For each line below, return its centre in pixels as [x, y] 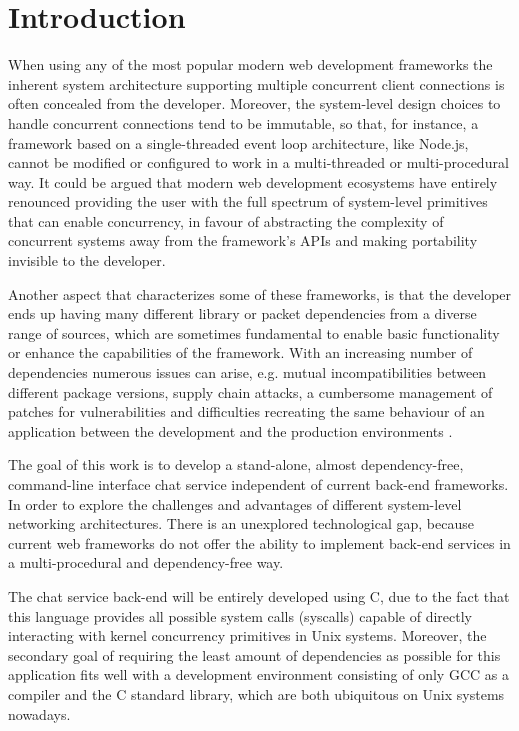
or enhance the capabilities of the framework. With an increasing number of [240, 352]
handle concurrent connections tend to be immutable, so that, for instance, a [243, 122]
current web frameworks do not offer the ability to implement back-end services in [259, 542]
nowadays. [39, 713]
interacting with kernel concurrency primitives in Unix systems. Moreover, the [247, 635]
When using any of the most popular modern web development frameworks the [250, 64]
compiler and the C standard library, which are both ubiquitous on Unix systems [256, 693]
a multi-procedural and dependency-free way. [146, 562]
